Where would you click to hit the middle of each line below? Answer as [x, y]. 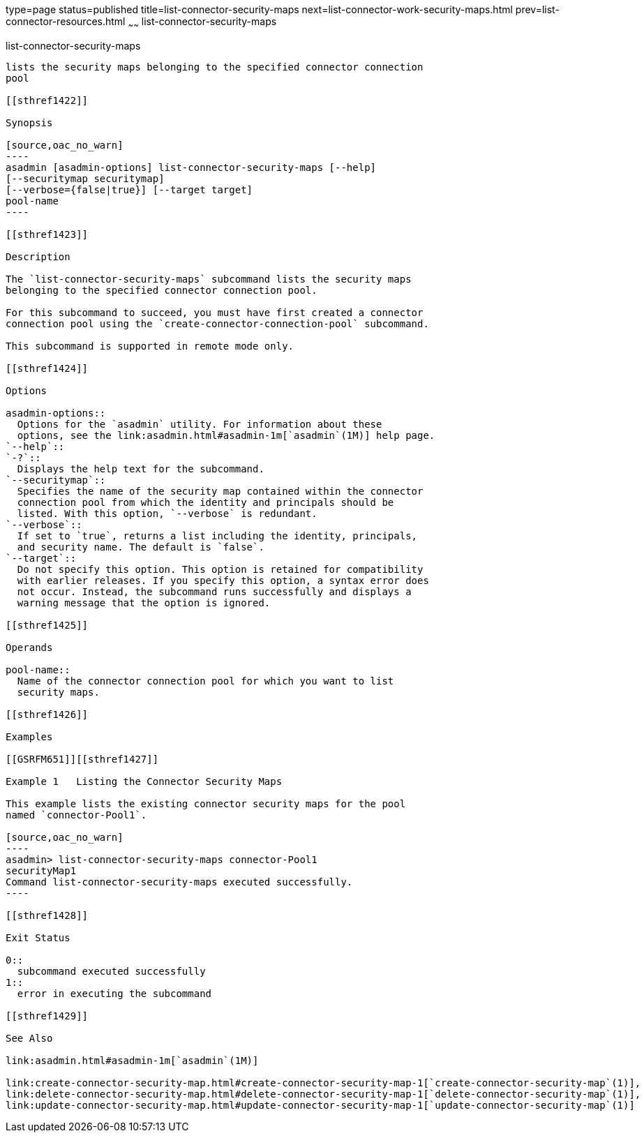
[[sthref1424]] [47, 368]
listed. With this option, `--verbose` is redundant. [167, 513]
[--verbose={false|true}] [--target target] [129, 189]
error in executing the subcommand [114, 993]
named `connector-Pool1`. [76, 815]
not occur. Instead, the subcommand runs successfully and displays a [214, 591]
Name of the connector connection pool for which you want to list [205, 681]
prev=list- [537, 9]
